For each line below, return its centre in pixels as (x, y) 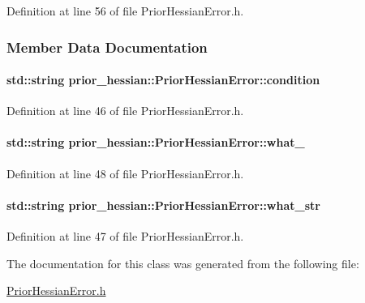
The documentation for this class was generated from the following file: (183, 263)
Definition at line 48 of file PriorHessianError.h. (125, 173)
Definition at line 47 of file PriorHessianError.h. (125, 236)
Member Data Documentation (107, 47)
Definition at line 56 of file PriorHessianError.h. (125, 11)
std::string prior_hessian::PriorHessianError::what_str (163, 205)
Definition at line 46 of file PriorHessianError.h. (125, 111)
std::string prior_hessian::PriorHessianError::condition (163, 80)
